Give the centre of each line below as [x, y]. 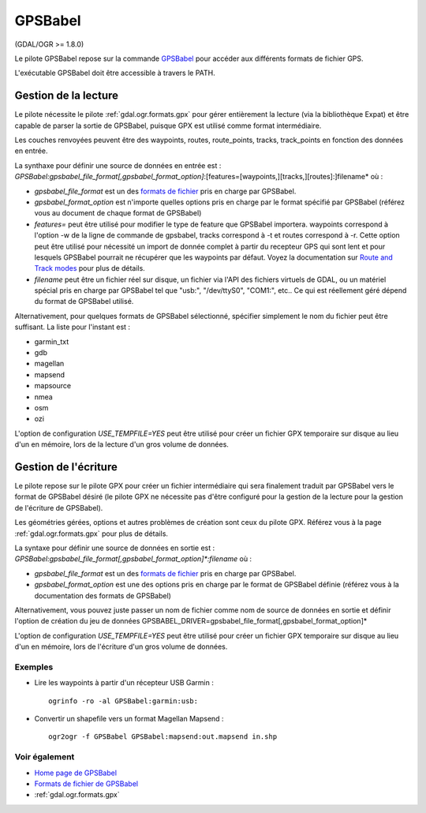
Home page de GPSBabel [76, 773]
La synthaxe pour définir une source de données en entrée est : [118, 165]
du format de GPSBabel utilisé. [84, 302]
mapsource [52, 386]
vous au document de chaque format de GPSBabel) [118, 213]
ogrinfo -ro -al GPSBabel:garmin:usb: [123, 701]
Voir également [45, 757]
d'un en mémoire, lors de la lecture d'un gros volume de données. [121, 444]
